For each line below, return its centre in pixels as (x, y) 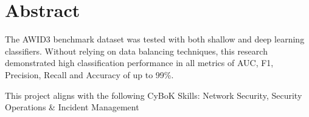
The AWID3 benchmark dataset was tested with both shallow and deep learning (155, 39)
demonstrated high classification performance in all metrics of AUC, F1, (139, 63)
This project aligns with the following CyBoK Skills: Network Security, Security (154, 95)
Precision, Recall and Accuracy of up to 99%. (89, 74)
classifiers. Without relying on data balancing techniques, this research (136, 51)
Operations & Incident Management (72, 107)
